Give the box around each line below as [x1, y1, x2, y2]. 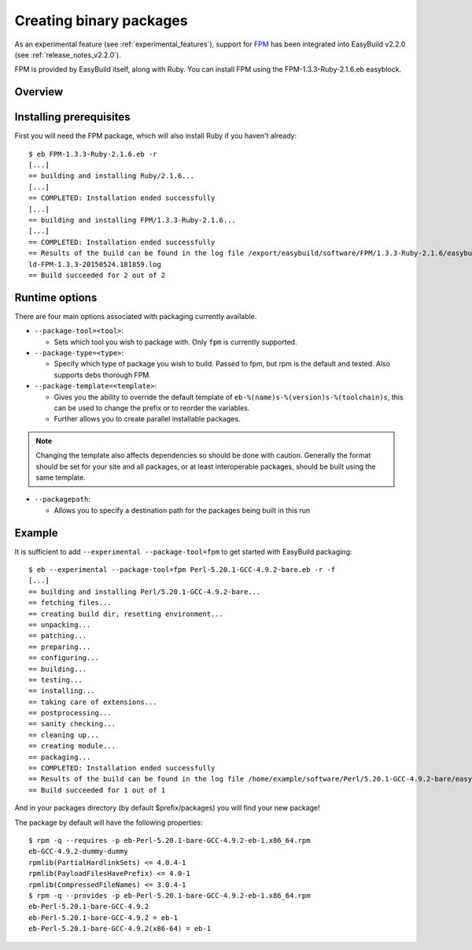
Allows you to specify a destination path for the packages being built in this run [53, 505, 311, 515]
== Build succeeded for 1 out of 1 [28, 785, 166, 795]
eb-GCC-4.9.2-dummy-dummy [28, 847, 129, 856]
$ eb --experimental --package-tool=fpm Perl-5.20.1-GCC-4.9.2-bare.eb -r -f [28, 566, 336, 574]
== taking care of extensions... [28, 697, 157, 707]
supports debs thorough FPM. [53, 370, 151, 380]
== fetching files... [28, 599, 112, 607]
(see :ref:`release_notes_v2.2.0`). [14, 50, 121, 59]
